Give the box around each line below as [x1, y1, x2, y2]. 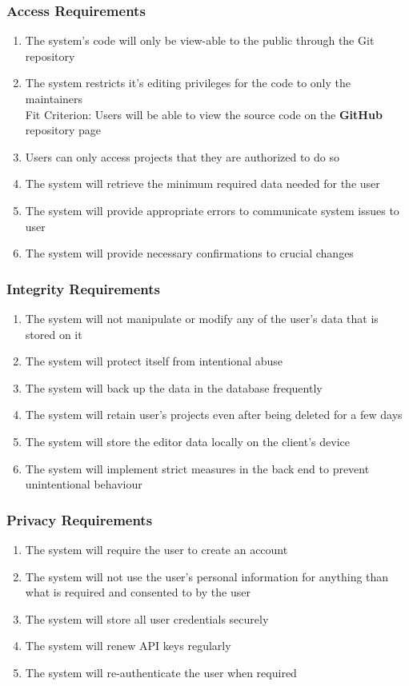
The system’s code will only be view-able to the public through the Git [25, 32, 375, 49]
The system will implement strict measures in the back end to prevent [25, 460, 370, 477]
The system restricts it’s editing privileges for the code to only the [25, 74, 351, 91]
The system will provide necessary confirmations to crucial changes [25, 245, 354, 261]
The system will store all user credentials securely [25, 610, 269, 627]
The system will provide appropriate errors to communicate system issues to [25, 201, 399, 218]
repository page [25, 122, 102, 138]
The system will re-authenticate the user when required [25, 664, 297, 680]
